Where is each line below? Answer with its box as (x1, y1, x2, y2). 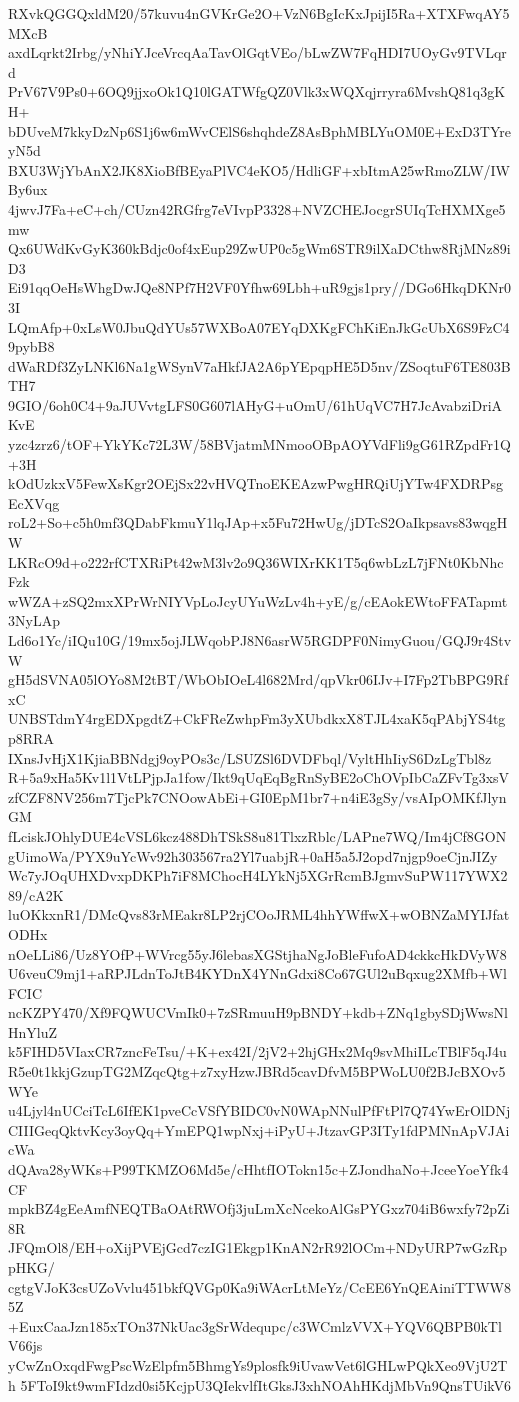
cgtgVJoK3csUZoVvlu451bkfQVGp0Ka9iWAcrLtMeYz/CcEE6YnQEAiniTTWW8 (8, 1276, 511, 1297)
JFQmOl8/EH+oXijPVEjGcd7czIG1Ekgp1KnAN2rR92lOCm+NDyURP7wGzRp (8, 1237, 508, 1258)
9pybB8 (8, 336, 55, 357)
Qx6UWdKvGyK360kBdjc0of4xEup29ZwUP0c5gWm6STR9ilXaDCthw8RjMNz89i (8, 238, 511, 259)
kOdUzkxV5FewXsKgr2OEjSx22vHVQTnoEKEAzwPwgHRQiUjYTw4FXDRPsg (8, 473, 503, 494)
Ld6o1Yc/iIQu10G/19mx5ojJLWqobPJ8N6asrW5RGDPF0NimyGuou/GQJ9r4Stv (8, 630, 512, 650)
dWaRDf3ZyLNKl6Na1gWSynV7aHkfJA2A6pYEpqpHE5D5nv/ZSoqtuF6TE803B (8, 355, 511, 376)
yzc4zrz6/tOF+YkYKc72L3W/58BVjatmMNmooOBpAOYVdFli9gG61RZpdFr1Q (8, 434, 511, 455)
